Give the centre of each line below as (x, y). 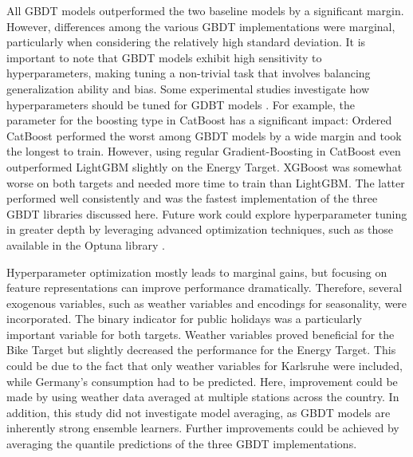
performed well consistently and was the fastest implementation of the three (192, 198)
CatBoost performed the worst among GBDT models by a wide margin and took (204, 135)
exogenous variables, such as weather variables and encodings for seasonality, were (207, 303)
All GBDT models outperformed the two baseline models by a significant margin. (205, 10)
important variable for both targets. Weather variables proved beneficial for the (201, 334)
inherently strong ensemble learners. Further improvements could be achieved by (203, 428)
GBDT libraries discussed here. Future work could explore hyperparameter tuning (207, 213)
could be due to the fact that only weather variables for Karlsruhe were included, (205, 366)
